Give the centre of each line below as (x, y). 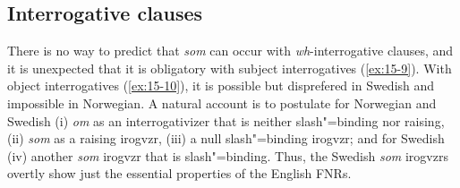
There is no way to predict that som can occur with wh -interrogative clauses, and (230, 51)
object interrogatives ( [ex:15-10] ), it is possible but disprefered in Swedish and (221, 85)
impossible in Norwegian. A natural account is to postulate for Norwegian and (222, 103)
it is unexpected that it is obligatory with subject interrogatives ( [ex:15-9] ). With (230, 68)
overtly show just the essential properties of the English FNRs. (179, 173)
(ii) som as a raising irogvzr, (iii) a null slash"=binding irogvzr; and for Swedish (226, 138)
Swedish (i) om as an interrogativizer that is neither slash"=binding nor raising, (226, 120)
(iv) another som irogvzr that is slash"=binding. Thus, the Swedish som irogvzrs (228, 155)
